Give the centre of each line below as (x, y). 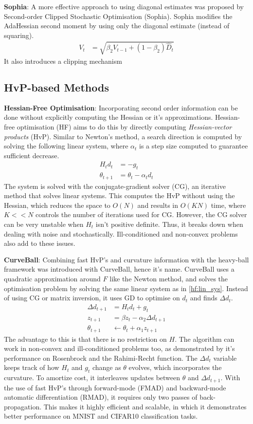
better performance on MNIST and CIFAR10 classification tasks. (101, 416)
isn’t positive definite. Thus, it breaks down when (169, 224)
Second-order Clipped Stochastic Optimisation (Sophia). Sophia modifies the (118, 16)
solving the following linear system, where (66, 146)
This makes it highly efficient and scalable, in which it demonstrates (145, 406)
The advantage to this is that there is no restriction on (85, 339)
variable (225, 358)
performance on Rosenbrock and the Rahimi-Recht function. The (101, 358)
